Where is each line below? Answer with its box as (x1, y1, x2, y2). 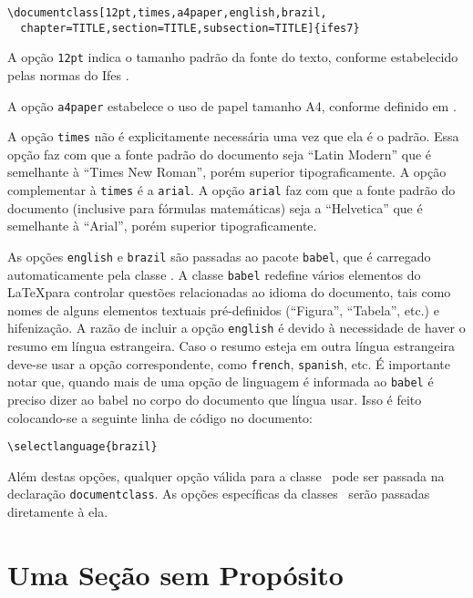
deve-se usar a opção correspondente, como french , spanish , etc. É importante (7, 354, 451, 373)
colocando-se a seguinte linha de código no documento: (7, 407, 313, 427)
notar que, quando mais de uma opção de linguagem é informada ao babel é (7, 372, 434, 391)
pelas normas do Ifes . (7, 65, 129, 84)
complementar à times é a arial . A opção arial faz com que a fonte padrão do (7, 180, 456, 200)
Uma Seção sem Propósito (7, 555, 344, 593)
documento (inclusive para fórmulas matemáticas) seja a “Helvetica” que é (7, 198, 423, 217)
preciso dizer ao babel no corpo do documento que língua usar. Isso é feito (7, 389, 422, 408)
